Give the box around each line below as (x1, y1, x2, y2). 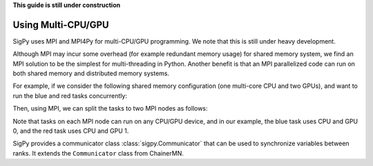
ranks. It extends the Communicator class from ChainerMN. (12, 149, 184, 157)
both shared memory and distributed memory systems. (12, 69, 170, 77)
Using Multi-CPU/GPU (12, 19, 110, 30)
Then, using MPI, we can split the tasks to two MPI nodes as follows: (12, 104, 208, 113)
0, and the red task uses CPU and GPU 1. (12, 127, 129, 135)
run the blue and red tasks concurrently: (12, 91, 128, 100)
